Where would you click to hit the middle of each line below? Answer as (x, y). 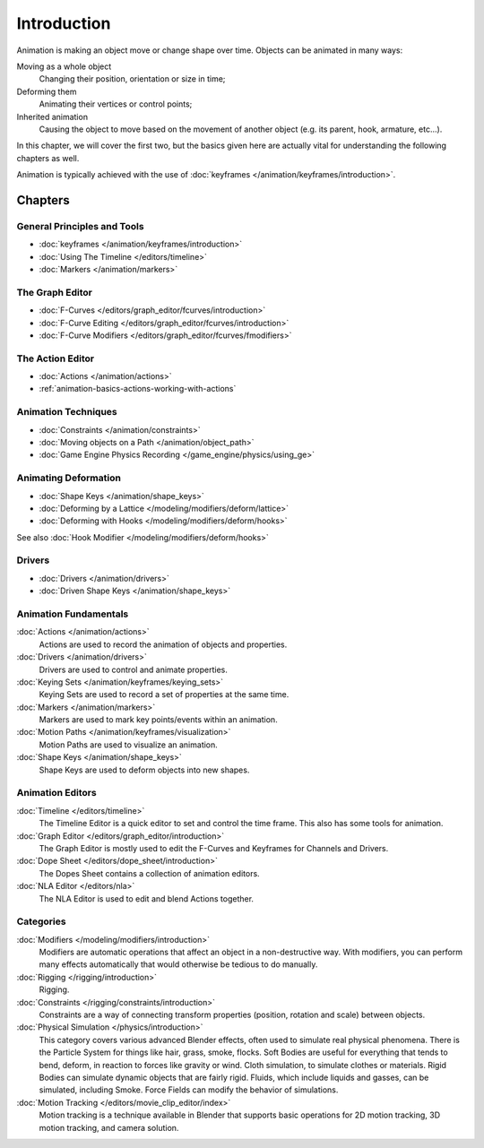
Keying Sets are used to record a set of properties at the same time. (164, 695)
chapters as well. (48, 158)
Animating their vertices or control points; (116, 104)
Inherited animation (52, 117)
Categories (41, 921)
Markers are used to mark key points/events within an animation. (158, 720)
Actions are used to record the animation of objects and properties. (163, 644)
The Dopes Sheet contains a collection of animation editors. (149, 873)
